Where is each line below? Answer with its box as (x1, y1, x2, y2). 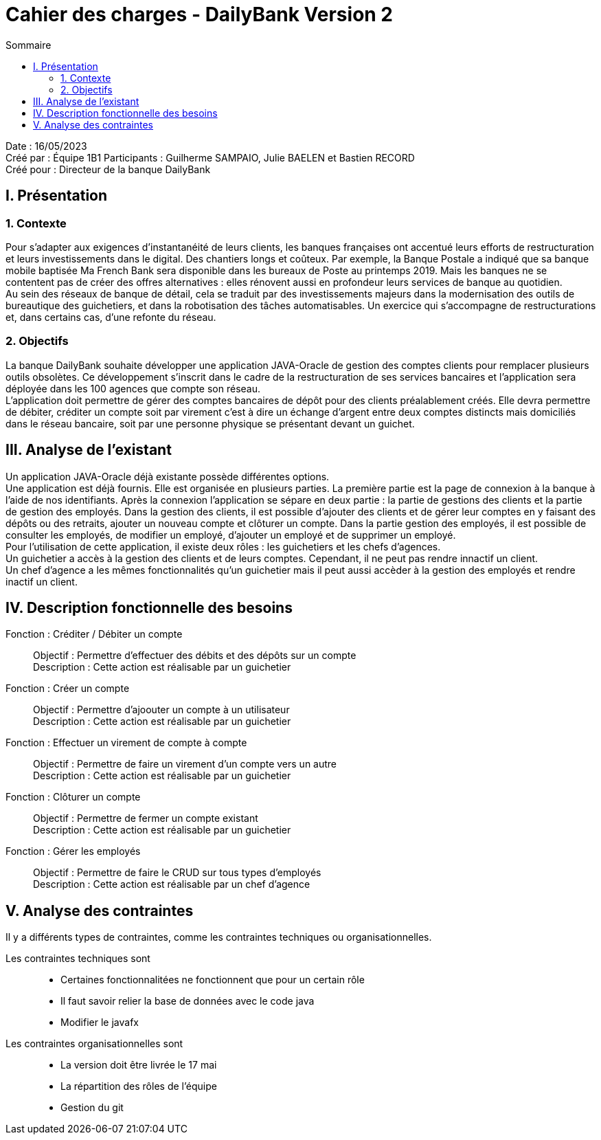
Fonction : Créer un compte (5, 682, 130, 695)
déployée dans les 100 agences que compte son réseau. (5, 382, 261, 394)
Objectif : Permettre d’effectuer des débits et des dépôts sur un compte (33, 649, 356, 662)
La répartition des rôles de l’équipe (60, 1080, 217, 1093)
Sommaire (5, 38, 52, 51)
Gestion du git (60, 1102, 124, 1114)
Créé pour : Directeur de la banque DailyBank (5, 163, 211, 175)
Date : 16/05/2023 (5, 139, 87, 152)
